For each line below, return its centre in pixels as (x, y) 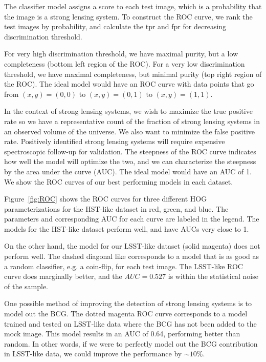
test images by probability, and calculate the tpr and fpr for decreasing (115, 26)
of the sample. (26, 286)
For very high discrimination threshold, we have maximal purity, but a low (121, 54)
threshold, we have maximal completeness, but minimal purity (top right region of (133, 74)
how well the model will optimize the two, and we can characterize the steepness (130, 161)
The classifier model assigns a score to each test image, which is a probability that (133, 6)
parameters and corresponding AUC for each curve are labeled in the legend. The (132, 219)
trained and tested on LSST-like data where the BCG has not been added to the (130, 323)
